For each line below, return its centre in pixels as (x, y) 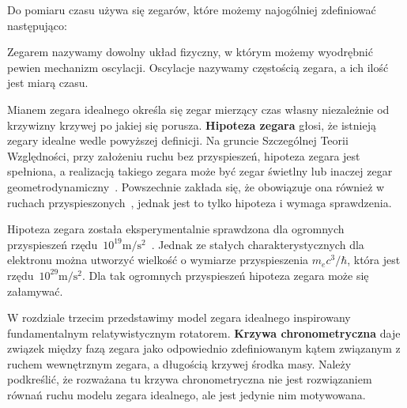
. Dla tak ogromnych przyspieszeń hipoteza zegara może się (225, 275)
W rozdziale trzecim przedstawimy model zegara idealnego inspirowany (179, 317)
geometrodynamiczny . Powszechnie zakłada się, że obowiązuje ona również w (196, 186)
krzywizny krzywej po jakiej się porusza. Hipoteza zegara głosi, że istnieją (192, 125)
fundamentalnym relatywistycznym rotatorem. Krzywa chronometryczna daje (204, 332)
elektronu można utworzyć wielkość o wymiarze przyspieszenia (158, 260)
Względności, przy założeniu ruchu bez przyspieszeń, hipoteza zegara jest (184, 155)
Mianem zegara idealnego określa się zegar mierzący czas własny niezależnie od (198, 109)
